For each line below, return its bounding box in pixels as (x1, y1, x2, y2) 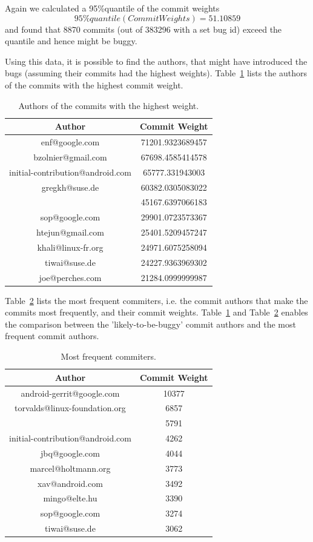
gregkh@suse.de (41, 180, 99, 193)
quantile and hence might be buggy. (5, 35, 137, 47)
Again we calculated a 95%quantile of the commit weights (5, 2, 220, 14)
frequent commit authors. (5, 329, 99, 342)
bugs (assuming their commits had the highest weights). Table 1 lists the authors (5, 67, 307, 79)
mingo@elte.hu (43, 492, 97, 504)
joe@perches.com (39, 271, 102, 283)
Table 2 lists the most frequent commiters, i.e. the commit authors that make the (5, 294, 308, 306)
